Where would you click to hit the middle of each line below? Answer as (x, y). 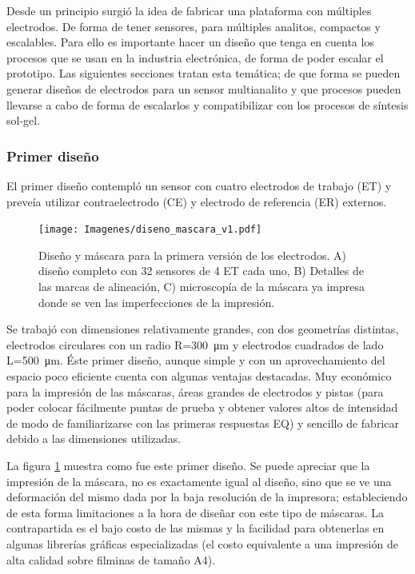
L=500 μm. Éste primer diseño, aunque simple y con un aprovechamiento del (196, 360)
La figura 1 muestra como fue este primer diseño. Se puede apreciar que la (188, 465)
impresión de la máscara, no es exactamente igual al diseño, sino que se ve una (199, 481)
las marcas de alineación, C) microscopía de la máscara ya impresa (202, 286)
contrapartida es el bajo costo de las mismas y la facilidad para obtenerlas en (196, 528)
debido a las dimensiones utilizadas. (94, 438)
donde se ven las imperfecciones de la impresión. (157, 302)
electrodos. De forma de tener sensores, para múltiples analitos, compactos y (194, 26)
